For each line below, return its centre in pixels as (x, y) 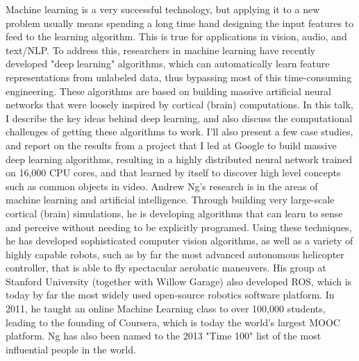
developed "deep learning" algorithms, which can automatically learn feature (168, 64)
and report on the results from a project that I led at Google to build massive (171, 145)
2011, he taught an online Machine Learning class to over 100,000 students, (166, 309)
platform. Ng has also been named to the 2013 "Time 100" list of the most (164, 336)
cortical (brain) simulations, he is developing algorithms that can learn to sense (174, 213)
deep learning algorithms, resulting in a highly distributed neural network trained (179, 159)
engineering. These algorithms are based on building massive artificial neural (168, 91)
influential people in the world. (71, 349)
